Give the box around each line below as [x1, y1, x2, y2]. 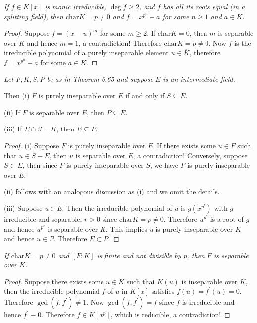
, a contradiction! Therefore [78, 37, 162, 48]
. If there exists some [153, 140, 216, 150]
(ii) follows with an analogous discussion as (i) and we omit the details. [4, 186, 220, 196]
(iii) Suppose [4, 202, 43, 213]
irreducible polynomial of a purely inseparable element [4, 47, 169, 58]
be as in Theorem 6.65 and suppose [47, 73, 153, 84]
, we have [150, 160, 178, 170]
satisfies [151, 286, 175, 296]
